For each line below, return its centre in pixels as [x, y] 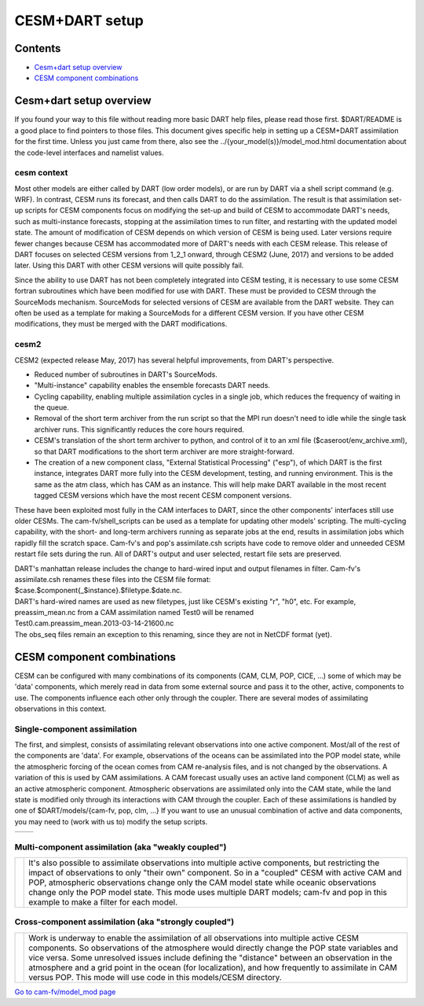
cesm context [41, 173]
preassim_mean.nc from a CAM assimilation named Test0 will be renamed [134, 613]
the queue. [52, 407]
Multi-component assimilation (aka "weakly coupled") [121, 847]
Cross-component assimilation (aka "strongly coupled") [124, 922]
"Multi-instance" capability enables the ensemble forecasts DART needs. [152, 385]
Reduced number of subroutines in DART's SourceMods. [126, 374]
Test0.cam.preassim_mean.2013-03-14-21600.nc [94, 623]
